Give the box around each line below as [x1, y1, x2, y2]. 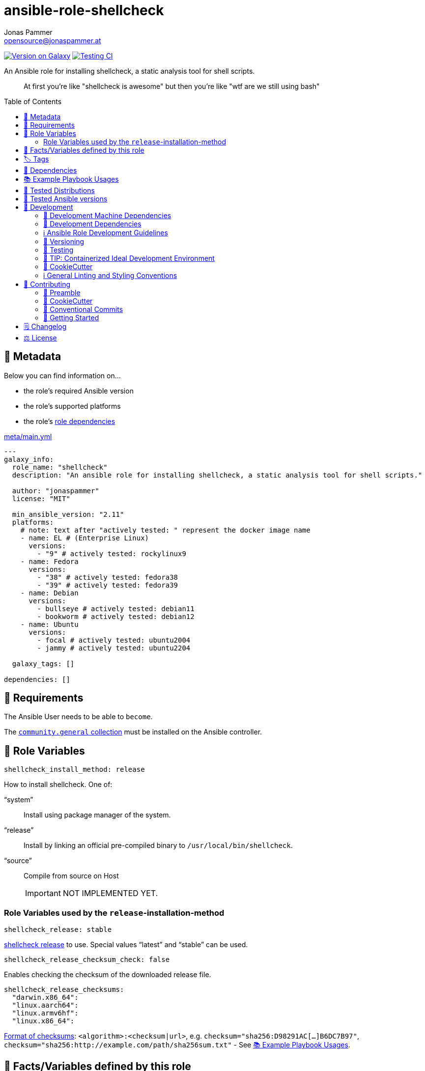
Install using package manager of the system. [24, 811, 171, 819]
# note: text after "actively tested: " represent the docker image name [20, 526, 311, 534]
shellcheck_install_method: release [4, 765, 145, 774]
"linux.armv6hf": [12, 1009, 79, 1017]
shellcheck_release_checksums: [4, 986, 124, 994]
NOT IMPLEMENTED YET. [62, 888, 158, 899]
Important [25, 888, 61, 899]
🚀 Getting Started [43, 313, 99, 322]
